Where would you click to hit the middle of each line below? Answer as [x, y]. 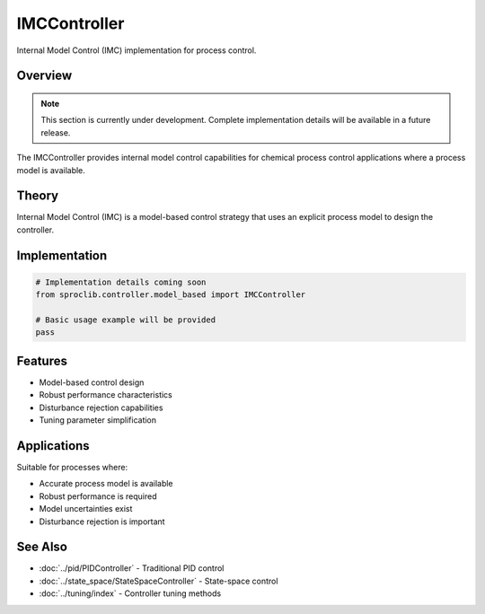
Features [42, 360]
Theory [38, 196]
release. [56, 132]
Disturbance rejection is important [102, 522]
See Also [42, 547]
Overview [44, 76]
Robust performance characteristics [106, 395]
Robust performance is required [98, 496]
